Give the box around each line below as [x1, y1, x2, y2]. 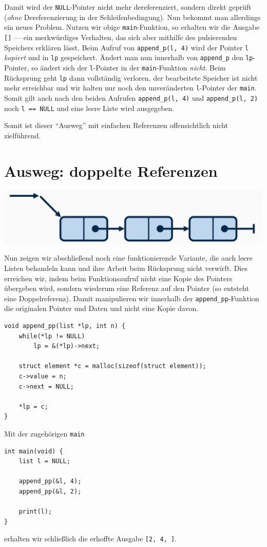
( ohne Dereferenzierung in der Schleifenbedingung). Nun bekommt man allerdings [4, 11, 261, 22]
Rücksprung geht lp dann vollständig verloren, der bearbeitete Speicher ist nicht [4, 72, 258, 83]
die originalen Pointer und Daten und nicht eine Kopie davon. [4, 303, 199, 314]
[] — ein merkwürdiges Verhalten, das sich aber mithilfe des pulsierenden [4, 31, 237, 42]
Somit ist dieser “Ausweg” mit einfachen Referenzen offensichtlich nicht [4, 120, 228, 131]
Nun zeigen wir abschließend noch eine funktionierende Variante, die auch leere [4, 252, 253, 263]
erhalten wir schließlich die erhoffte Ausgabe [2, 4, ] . [4, 533, 177, 544]
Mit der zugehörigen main [4, 428, 85, 439]
